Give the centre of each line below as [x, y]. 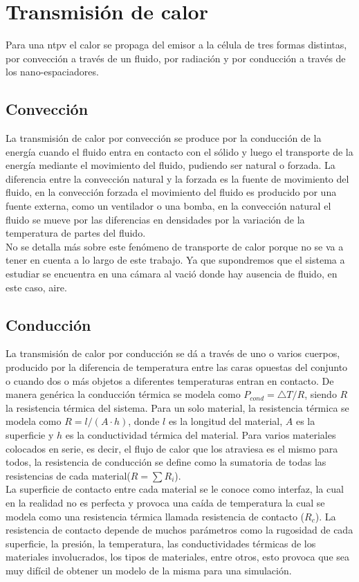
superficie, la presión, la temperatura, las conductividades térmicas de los [161, 543]
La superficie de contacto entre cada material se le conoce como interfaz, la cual [175, 489]
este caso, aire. [36, 287]
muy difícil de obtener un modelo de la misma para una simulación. [149, 570]
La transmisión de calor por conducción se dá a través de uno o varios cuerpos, [173, 353]
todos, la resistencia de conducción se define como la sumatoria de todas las [166, 462]
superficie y [30, 435]
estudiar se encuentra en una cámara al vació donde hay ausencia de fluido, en [172, 274]
